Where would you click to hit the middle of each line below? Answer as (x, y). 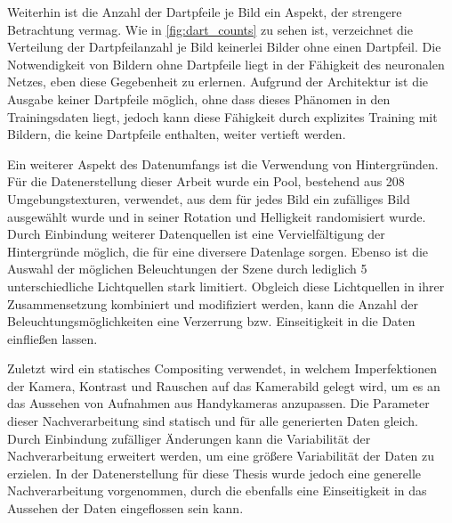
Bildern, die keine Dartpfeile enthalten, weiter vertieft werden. (177, 134)
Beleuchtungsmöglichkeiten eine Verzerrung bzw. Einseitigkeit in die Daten (211, 321)
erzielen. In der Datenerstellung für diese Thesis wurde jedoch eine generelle (214, 473)
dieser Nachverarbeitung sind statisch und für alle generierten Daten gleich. (213, 421)
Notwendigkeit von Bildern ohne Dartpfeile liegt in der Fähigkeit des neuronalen (226, 64)
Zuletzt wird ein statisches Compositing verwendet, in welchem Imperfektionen (222, 368)
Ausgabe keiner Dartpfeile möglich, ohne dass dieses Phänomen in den (199, 98)
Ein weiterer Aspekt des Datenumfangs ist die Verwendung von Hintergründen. (223, 163)
